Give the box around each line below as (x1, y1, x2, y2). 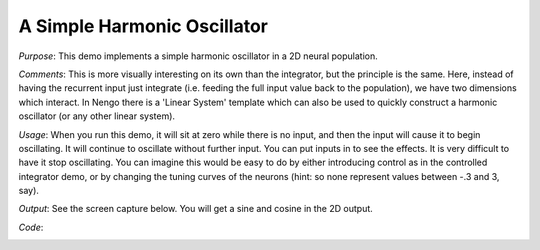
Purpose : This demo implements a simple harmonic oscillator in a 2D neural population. (18, 50, 379, 62)
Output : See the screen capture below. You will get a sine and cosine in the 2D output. (18, 203, 374, 215)
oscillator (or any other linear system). (18, 110, 175, 122)
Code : (18, 221, 44, 233)
